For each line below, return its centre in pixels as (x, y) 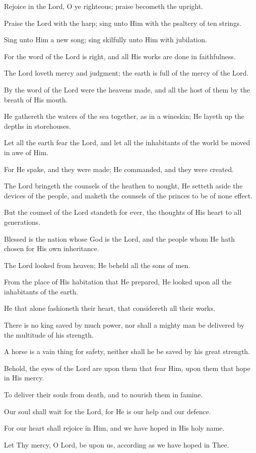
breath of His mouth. (36, 99)
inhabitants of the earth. (41, 291)
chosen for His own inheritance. (52, 248)
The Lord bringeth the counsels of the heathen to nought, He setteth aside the (123, 186)
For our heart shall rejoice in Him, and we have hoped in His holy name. (114, 428)
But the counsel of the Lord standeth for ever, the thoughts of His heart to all (123, 212)
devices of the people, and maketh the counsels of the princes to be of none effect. (128, 195)
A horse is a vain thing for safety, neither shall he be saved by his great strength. (127, 351)
